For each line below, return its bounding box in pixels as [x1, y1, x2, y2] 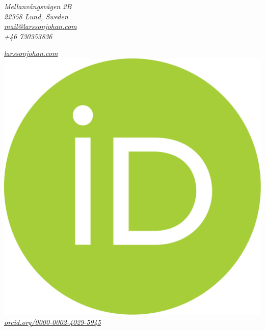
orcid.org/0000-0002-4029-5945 [4, 316, 101, 327]
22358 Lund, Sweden [4, 11, 68, 21]
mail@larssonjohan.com [4, 21, 77, 32]
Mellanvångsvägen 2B [4, 1, 72, 11]
